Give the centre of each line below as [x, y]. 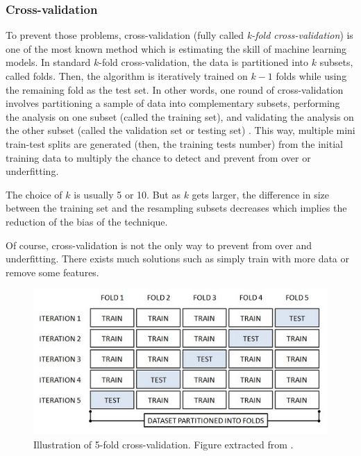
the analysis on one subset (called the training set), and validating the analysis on [180, 116]
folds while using [311, 76]
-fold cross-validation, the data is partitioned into [204, 62]
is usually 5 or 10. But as [127, 194]
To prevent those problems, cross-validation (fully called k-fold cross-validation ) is [179, 35]
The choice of [34, 194]
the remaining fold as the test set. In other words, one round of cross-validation [175, 89]
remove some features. [52, 272]
